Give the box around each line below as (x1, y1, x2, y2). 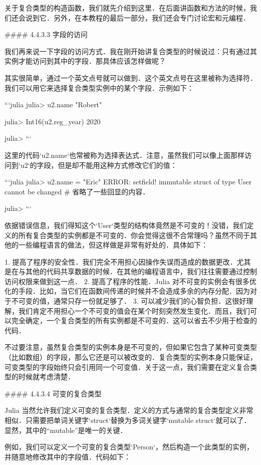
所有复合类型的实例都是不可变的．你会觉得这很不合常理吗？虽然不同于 (18, 229, 250, 240)
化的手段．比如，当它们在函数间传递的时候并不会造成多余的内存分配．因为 (5, 286, 250, 296)
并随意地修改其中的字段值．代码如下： (5, 451, 131, 461)
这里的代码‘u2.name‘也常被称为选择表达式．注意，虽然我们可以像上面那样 (5, 149, 245, 160)
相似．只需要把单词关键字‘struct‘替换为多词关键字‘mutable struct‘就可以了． (5, 415, 251, 425)
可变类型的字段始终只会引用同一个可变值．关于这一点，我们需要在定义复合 (5, 361, 250, 372)
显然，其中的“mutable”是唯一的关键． (5, 424, 127, 435)
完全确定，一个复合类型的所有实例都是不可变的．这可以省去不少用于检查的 (11, 315, 257, 326)
